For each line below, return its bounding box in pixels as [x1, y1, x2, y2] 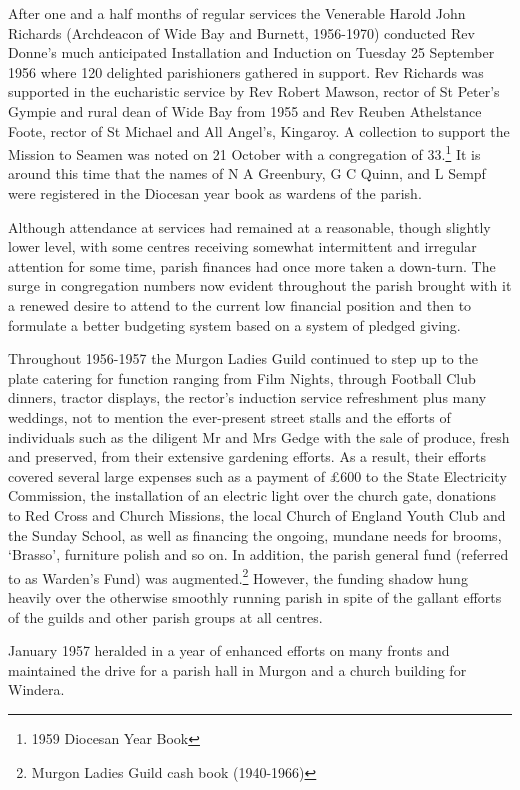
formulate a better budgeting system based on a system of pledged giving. [8, 314, 461, 335]
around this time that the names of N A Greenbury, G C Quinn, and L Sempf [8, 163, 486, 184]
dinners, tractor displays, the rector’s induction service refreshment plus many [8, 387, 487, 408]
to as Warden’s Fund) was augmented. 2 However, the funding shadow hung [8, 564, 468, 588]
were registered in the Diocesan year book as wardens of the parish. [8, 183, 422, 203]
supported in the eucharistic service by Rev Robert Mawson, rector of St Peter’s [8, 81, 500, 102]
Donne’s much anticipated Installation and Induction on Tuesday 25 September [8, 42, 495, 63]
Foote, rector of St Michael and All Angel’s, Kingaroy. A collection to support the [8, 120, 510, 141]
